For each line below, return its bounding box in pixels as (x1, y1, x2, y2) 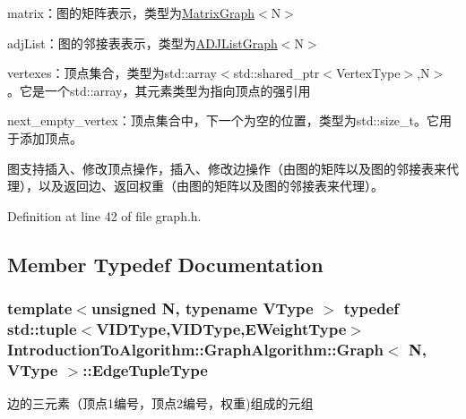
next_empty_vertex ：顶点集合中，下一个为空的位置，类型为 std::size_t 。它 (7, 111, 440, 130)
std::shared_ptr (233, 64, 320, 82)
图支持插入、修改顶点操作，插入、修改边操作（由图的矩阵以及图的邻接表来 (7, 158, 446, 177)
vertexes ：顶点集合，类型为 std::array (7, 64, 218, 82)
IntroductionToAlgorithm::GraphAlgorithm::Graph (7, 338, 384, 360)
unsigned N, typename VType (91, 297, 314, 320)
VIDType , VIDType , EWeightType (96, 317, 347, 339)
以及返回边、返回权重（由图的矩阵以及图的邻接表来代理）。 (38, 176, 384, 195)
